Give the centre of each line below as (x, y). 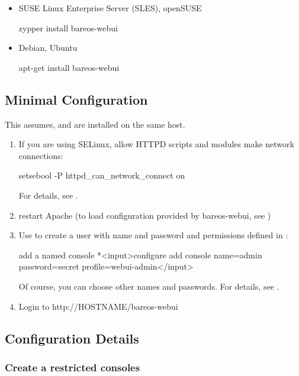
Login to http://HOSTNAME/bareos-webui (98, 306)
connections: (41, 155)
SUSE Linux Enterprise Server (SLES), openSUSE (110, 8)
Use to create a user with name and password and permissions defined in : (153, 235)
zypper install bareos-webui (68, 27)
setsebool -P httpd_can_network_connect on (102, 175)
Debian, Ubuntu (48, 48)
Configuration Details (72, 338)
